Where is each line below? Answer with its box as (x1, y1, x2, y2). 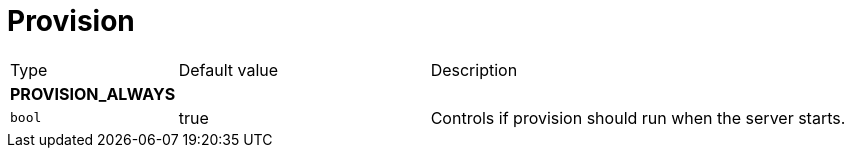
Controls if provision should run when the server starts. (430, 107, 846, 128)
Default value (178, 59, 279, 80)
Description (430, 59, 518, 80)
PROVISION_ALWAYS (10, 83, 176, 104)
